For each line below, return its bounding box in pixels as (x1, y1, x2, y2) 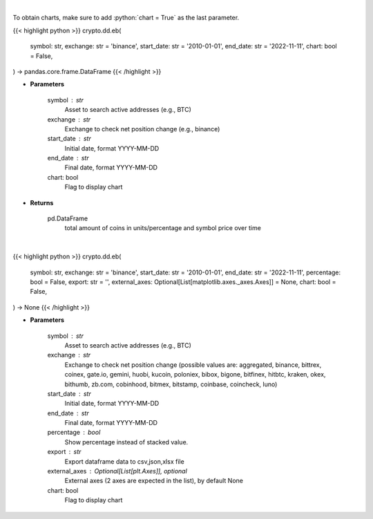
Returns (30, 198, 54, 207)
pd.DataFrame (47, 214, 88, 223)
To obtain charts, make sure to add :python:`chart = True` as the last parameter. (12, 14, 240, 22)
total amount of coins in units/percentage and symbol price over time (64, 224, 262, 232)
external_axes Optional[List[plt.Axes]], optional (47, 467, 188, 475)
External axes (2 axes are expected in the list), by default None (64, 477, 243, 485)
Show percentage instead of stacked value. (64, 437, 189, 446)
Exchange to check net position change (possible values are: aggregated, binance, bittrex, (64, 360, 322, 369)
